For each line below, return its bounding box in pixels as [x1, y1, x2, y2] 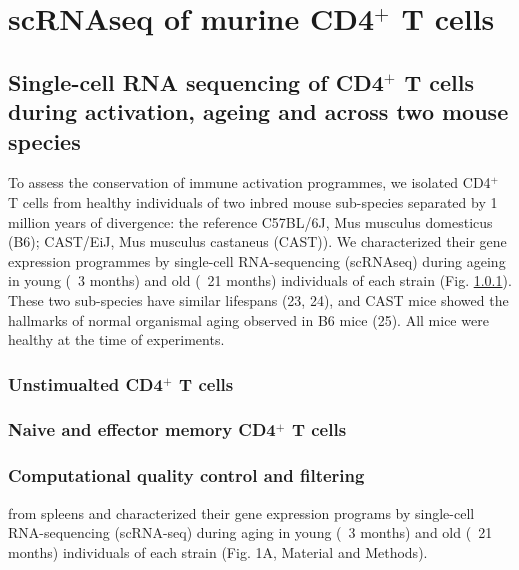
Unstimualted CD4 [8, 371, 163, 396]
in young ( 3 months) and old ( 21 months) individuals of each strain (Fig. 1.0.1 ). [8, 270, 512, 291]
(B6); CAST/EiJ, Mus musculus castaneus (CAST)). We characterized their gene [8, 231, 507, 252]
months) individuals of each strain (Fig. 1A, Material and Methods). [8, 541, 428, 562]
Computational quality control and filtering [8, 463, 365, 488]
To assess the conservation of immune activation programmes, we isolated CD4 [8, 172, 491, 193]
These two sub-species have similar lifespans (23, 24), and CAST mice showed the [8, 289, 509, 310]
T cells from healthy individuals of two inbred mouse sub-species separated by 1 [8, 191, 498, 212]
